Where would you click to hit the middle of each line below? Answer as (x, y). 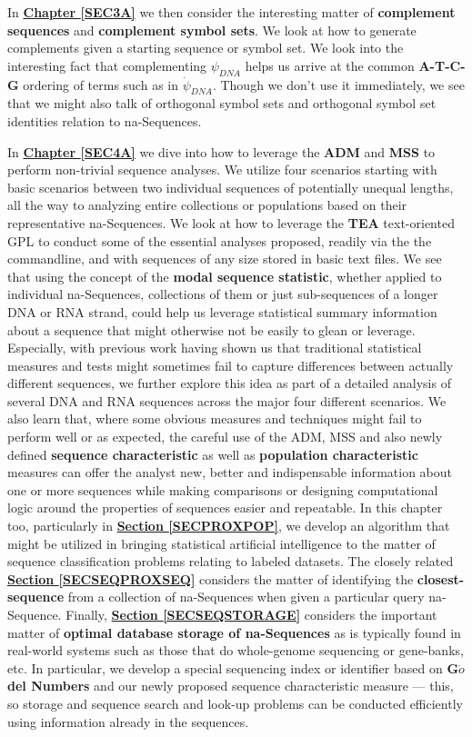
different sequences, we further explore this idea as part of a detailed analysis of (229, 383)
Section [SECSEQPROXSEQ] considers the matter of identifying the (211, 578)
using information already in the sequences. (128, 721)
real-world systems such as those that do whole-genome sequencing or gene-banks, (236, 650)
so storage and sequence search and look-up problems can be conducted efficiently (235, 703)
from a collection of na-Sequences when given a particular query (246, 597)
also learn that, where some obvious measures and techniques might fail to (215, 418)
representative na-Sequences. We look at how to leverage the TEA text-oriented (231, 222)
